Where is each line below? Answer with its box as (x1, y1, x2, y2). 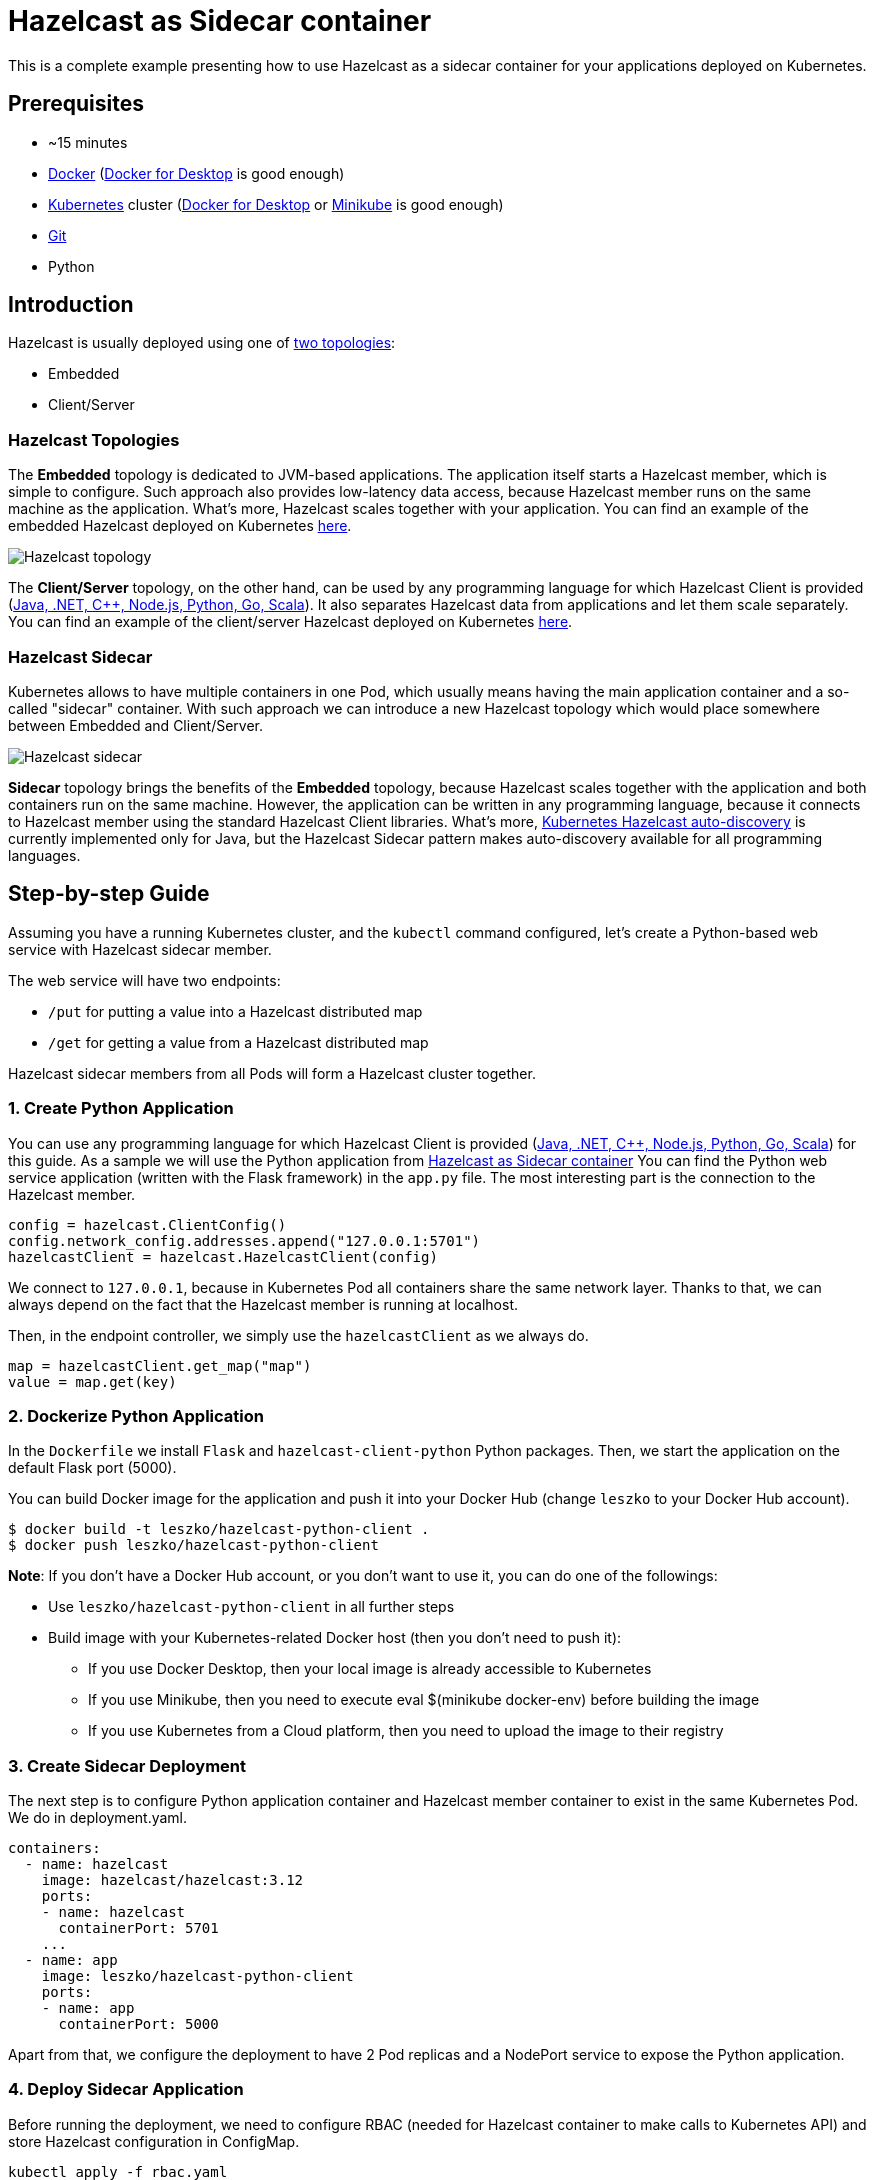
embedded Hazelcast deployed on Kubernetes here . (8, 517, 352, 535)
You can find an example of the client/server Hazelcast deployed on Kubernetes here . (8, 613, 573, 631)
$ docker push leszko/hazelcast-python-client (8, 1537, 379, 1554)
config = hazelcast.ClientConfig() (8, 1216, 287, 1233)
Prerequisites (8, 91, 144, 117)
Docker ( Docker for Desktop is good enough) (48, 164, 345, 182)
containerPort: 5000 (58, 2016, 219, 2033)
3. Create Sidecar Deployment (8, 1755, 247, 1776)
